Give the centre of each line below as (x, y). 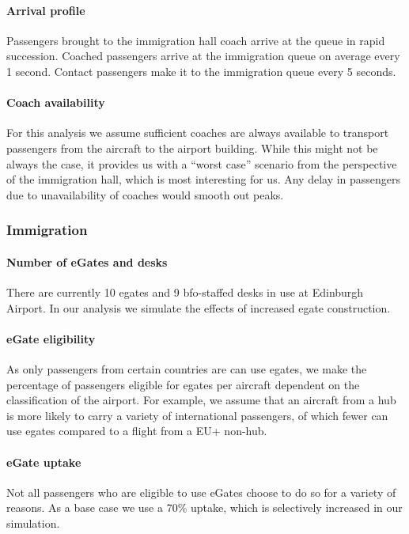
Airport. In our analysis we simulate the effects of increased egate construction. (199, 307)
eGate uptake (44, 462)
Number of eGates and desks (87, 261)
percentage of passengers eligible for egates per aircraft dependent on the (183, 384)
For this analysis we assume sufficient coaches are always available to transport (198, 133)
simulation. (33, 523)
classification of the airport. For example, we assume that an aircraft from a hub (201, 400)
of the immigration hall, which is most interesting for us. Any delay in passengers (204, 179)
